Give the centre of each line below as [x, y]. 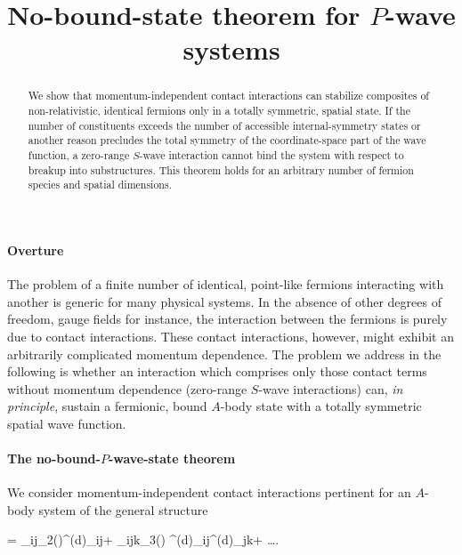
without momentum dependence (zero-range [127, 388]
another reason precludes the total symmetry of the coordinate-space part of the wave [227, 140]
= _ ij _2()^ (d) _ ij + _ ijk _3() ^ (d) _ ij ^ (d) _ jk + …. [143, 539]
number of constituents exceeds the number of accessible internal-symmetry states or [224, 125]
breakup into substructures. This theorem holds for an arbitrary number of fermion [221, 169]
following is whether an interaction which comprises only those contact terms [217, 371]
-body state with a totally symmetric [321, 406]
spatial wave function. [67, 423]
